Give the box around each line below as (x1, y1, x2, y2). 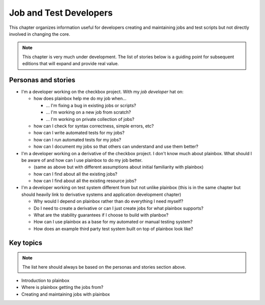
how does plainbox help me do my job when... (33, 95, 127, 101)
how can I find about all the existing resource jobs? (33, 178, 137, 184)
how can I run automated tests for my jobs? (33, 137, 121, 142)
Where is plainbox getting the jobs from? (21, 284, 104, 290)
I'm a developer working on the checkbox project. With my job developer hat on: (21, 89, 184, 95)
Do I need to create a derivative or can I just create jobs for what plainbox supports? (33, 205, 204, 211)
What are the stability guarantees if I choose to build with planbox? (33, 212, 169, 218)
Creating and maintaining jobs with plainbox (21, 291, 110, 297)
